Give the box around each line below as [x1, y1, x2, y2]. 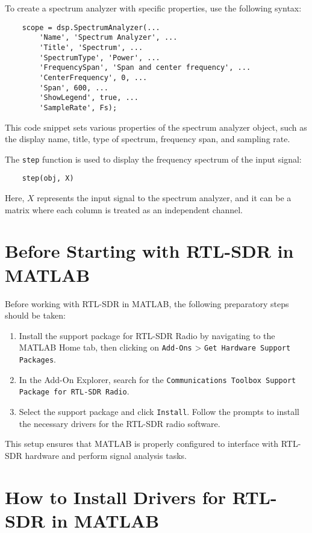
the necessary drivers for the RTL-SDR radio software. [19, 417, 220, 429]
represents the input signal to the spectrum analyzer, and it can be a [37, 192, 292, 204]
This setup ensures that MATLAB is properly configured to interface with [5, 437, 279, 450]
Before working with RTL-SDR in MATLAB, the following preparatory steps [5, 297, 289, 310]
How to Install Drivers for [5, 484, 226, 509]
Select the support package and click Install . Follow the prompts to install [19, 405, 299, 417]
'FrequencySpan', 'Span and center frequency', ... [39, 63, 251, 72]
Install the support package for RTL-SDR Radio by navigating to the [19, 329, 275, 341]
